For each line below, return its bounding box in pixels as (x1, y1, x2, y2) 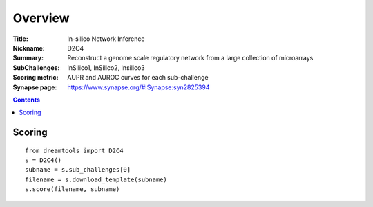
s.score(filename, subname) (25, 186, 120, 193)
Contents (12, 96, 41, 104)
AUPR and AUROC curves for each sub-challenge (67, 73, 209, 82)
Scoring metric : (12, 73, 59, 82)
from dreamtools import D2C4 (25, 146, 124, 154)
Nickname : (12, 44, 45, 52)
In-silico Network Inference (67, 35, 145, 43)
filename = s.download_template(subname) (25, 175, 167, 183)
